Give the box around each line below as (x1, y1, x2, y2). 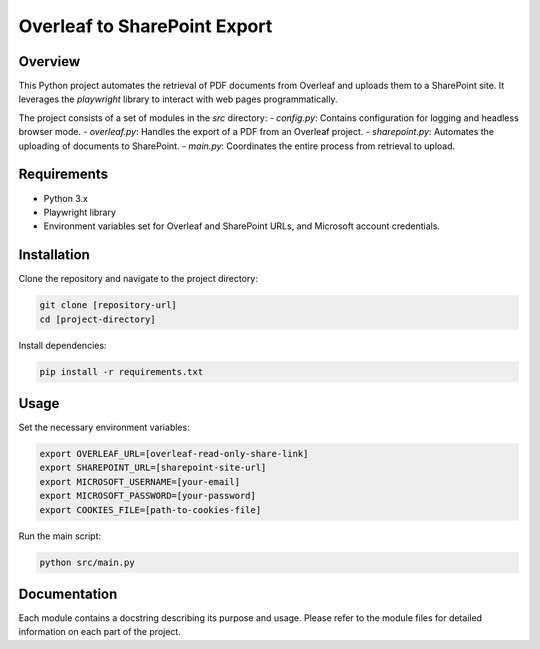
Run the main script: (18, 530, 102, 542)
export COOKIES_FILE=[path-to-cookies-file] (39, 504, 262, 515)
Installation (18, 246, 90, 264)
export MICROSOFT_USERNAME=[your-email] (39, 476, 240, 487)
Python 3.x (43, 192, 89, 204)
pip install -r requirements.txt (39, 366, 204, 377)
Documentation (18, 585, 118, 602)
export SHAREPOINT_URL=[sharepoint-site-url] (39, 462, 267, 474)
